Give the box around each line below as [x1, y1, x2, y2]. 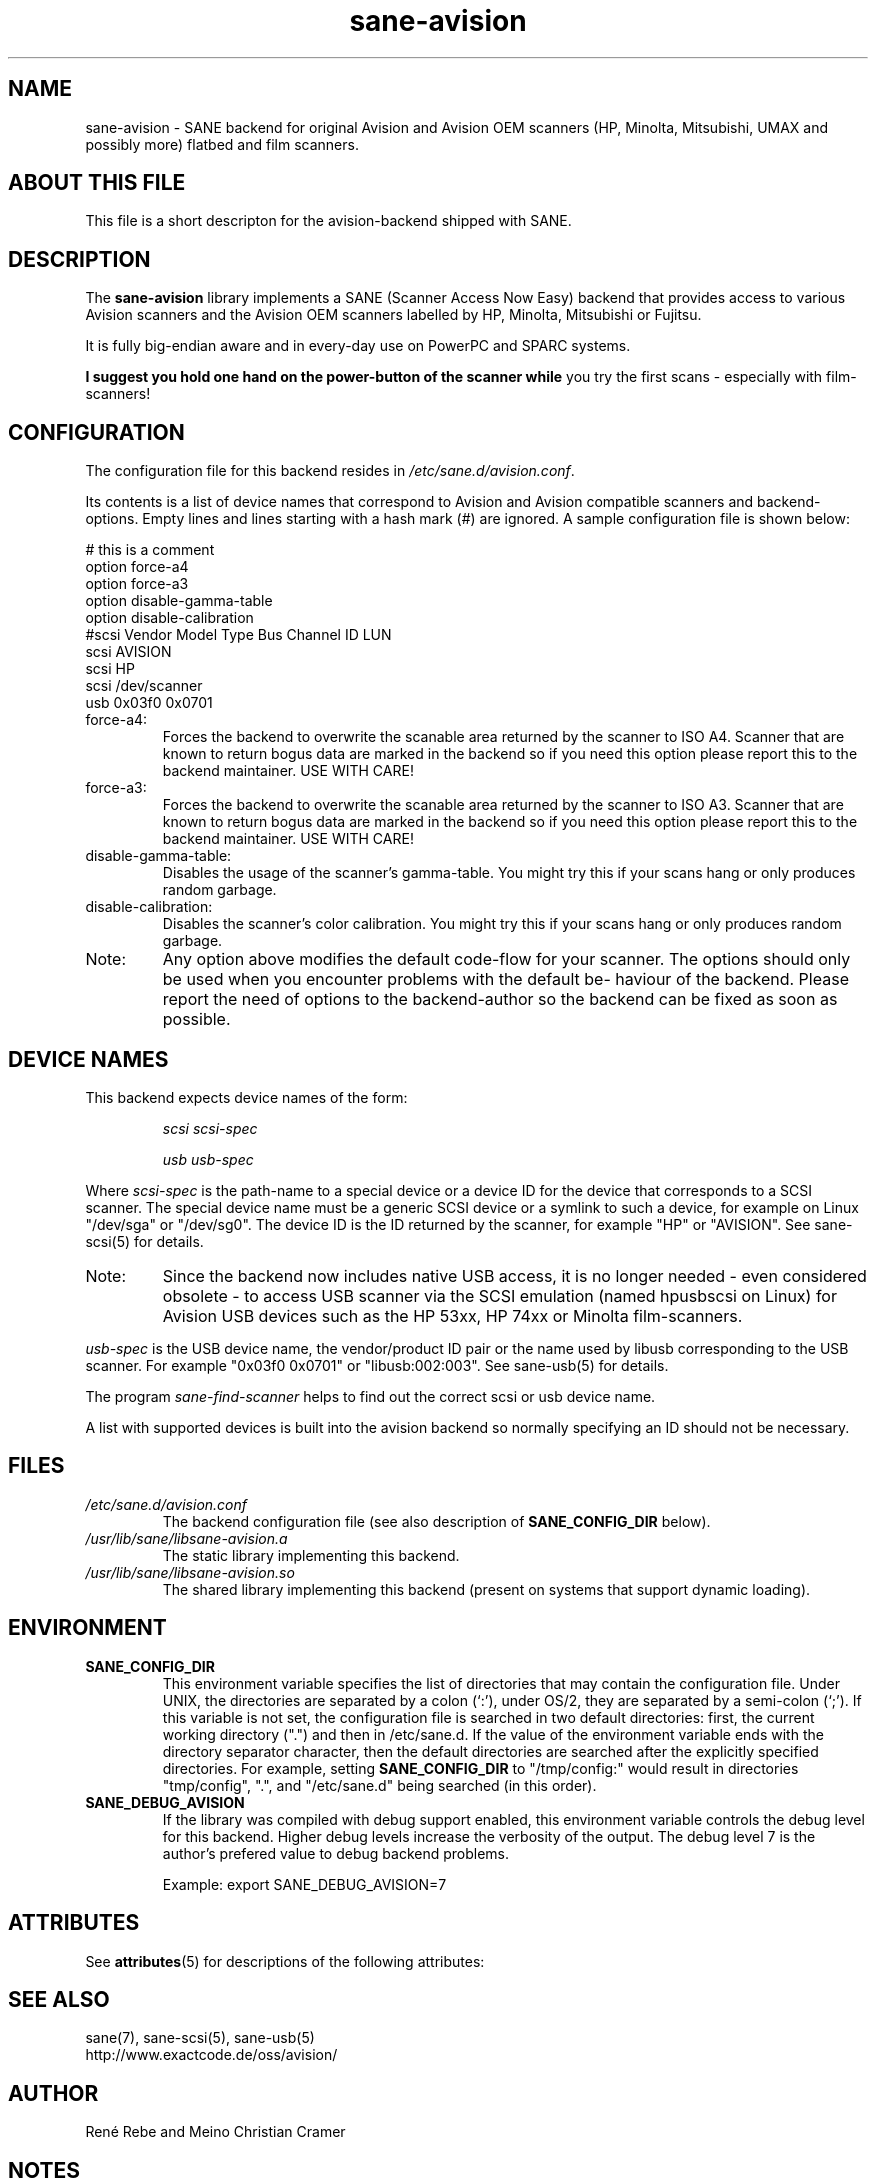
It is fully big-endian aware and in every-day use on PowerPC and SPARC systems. [85, 337, 631, 355]
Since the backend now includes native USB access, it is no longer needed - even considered [162, 1265, 867, 1286]
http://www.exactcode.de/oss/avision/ [85, 2046, 338, 2064]
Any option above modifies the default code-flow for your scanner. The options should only [162, 949, 851, 970]
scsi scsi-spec [162, 1119, 258, 1137]
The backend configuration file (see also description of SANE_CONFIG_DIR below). [162, 1512, 711, 1530]
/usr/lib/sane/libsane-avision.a [85, 1529, 288, 1547]
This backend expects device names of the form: [85, 1088, 408, 1106]
